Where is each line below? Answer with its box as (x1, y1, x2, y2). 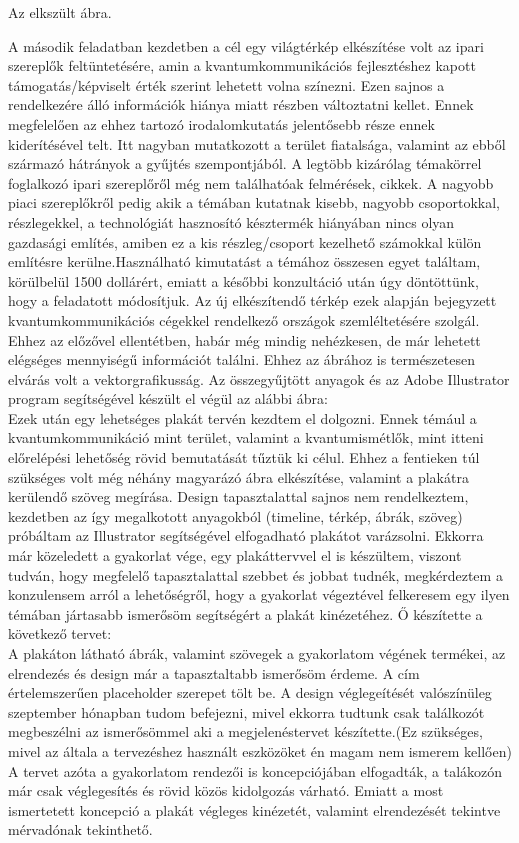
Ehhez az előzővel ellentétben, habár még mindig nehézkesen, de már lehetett (8, 329, 481, 350)
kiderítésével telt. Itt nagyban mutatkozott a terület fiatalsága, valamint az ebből (8, 133, 506, 154)
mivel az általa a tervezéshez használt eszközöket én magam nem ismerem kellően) (8, 740, 512, 761)
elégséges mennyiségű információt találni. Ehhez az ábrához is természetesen (8, 349, 475, 370)
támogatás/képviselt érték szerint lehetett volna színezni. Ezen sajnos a (8, 74, 445, 95)
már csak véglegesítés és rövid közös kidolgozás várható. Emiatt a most (8, 780, 444, 801)
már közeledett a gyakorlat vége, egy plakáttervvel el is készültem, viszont (8, 545, 462, 566)
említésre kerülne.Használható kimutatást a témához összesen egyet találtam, (8, 251, 481, 272)
